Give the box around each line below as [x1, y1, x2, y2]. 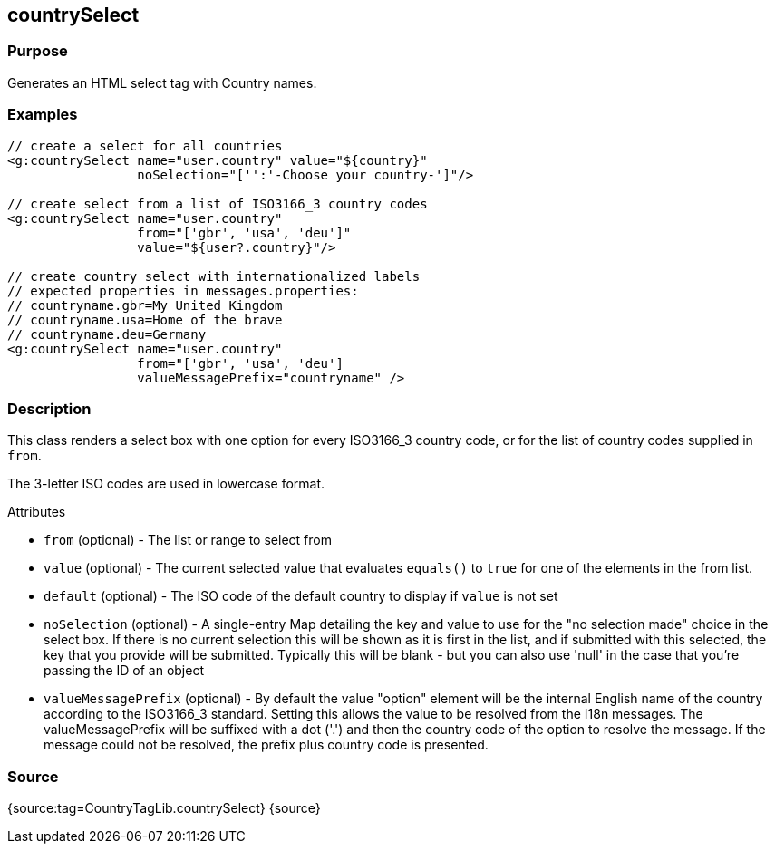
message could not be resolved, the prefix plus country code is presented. [44, 737, 489, 753]
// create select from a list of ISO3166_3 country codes [7, 196, 428, 211]
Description [7, 399, 92, 418]
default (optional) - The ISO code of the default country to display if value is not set [44, 588, 558, 604]
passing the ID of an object [44, 662, 204, 679]
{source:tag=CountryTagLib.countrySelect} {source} [7, 800, 321, 817]
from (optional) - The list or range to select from [44, 532, 332, 548]
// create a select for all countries [7, 138, 283, 153]
